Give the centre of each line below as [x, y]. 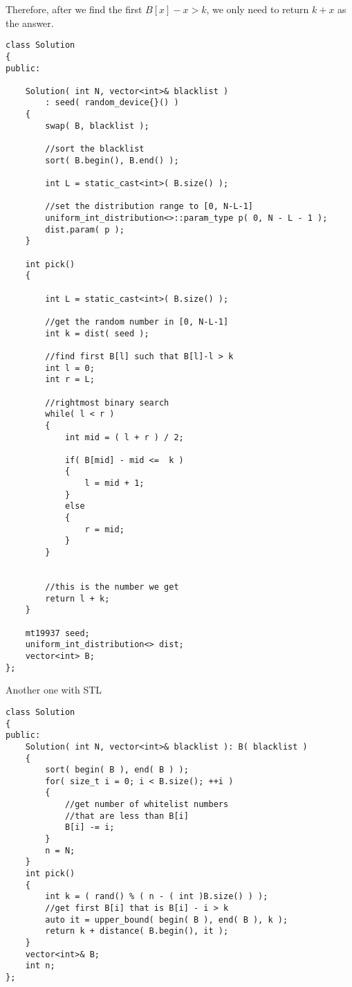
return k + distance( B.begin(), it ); [137, 931]
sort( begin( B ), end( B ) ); [117, 770]
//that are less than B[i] [127, 816]
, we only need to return [258, 9]
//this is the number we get [112, 587]
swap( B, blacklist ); [97, 126]
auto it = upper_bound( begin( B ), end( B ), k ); [167, 920]
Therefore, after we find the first [74, 9]
